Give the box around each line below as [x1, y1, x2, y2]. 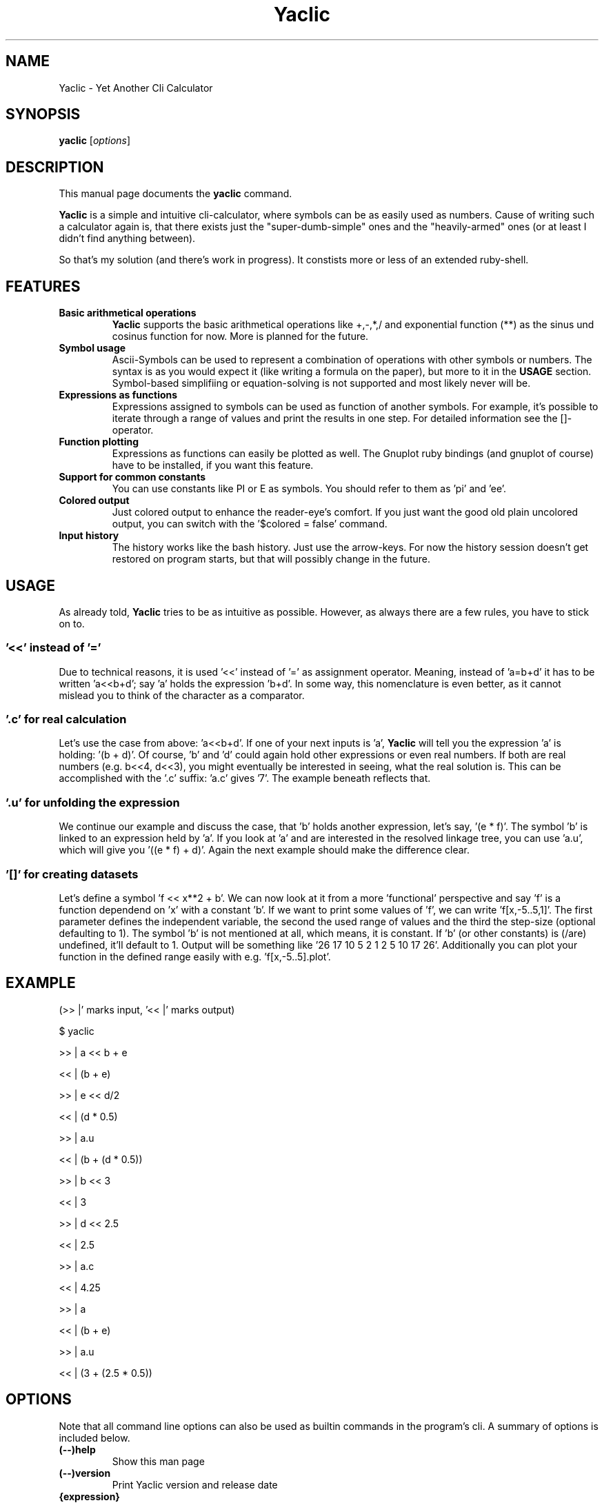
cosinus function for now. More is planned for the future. [112, 330, 369, 343]
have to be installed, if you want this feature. [112, 459, 314, 472]
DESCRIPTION [6, 158, 104, 176]
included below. [59, 1431, 130, 1444]
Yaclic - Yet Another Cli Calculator [59, 81, 213, 94]
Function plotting [59, 436, 139, 448]
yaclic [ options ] [59, 134, 131, 147]
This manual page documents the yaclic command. [59, 188, 292, 200]
